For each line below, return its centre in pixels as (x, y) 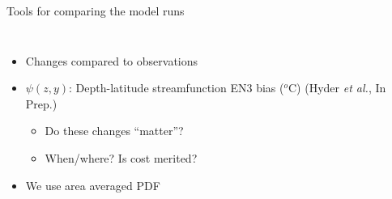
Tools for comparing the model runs (96, 11)
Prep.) (41, 103)
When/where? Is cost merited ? (121, 157)
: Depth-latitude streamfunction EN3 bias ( (177, 88)
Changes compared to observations (112, 60)
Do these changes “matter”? (114, 131)
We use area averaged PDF (93, 185)
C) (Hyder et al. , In (337, 88)
